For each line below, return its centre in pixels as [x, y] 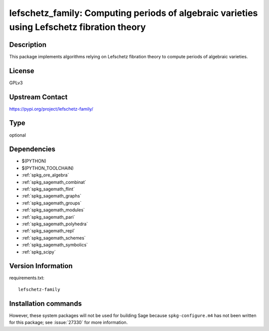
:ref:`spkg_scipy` [39, 252]
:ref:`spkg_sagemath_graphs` [52, 196]
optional [17, 135]
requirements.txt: [27, 278]
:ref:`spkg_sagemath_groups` [52, 203]
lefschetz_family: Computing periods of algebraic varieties [134, 13]
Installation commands [46, 303]
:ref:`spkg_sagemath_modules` [53, 210]
